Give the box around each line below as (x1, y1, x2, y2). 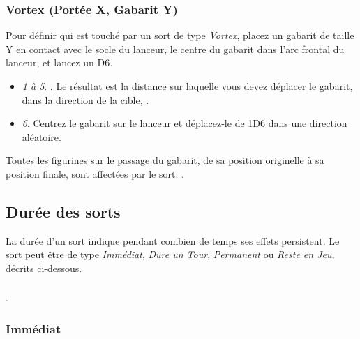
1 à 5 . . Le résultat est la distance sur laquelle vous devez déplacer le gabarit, (22, 79, 353, 93)
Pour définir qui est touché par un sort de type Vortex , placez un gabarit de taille (6, 28, 354, 43)
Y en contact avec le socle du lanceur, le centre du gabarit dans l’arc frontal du (6, 41, 345, 56)
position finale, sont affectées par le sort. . (6, 166, 184, 181)
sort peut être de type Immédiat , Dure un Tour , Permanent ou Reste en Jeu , (6, 247, 335, 262)
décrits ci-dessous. (6, 260, 82, 275)
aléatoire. (22, 129, 61, 144)
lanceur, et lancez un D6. (6, 55, 113, 70)
